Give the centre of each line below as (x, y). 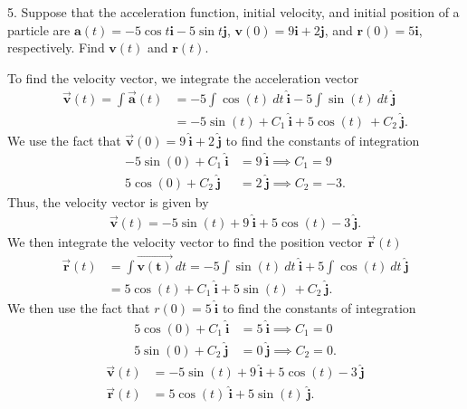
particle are (39, 29)
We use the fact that (64, 140)
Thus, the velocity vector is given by (108, 201)
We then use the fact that (79, 307)
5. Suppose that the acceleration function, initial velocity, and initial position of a (233, 12)
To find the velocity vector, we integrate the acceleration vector (183, 77)
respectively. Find (56, 48)
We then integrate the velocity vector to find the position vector (185, 241)
